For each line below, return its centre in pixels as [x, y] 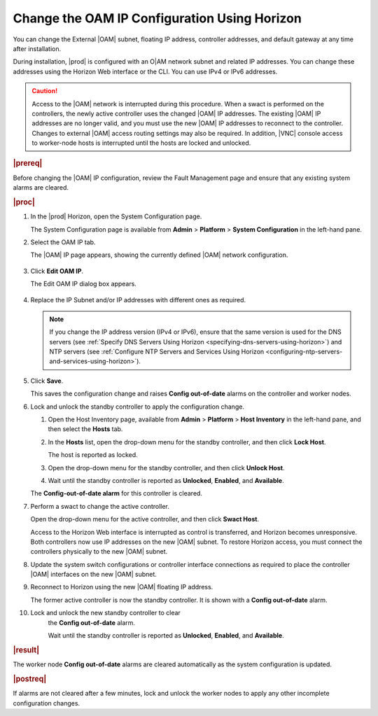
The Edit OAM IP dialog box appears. [83, 284]
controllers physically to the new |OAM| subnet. [99, 552]
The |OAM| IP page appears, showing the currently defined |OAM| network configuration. [159, 255]
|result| [26, 650]
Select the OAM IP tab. [63, 242]
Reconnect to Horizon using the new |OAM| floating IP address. [122, 587]
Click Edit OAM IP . [57, 271]
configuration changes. [47, 703]
